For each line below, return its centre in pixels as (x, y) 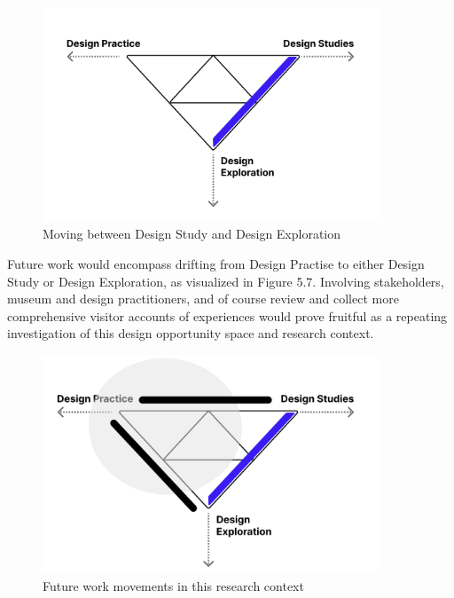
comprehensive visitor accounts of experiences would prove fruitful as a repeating (227, 315)
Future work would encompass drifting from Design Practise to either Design (216, 263)
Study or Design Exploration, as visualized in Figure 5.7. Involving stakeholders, (226, 281)
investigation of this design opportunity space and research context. (191, 333)
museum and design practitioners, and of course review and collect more (203, 299)
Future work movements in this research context (173, 586)
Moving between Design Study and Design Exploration (192, 234)
